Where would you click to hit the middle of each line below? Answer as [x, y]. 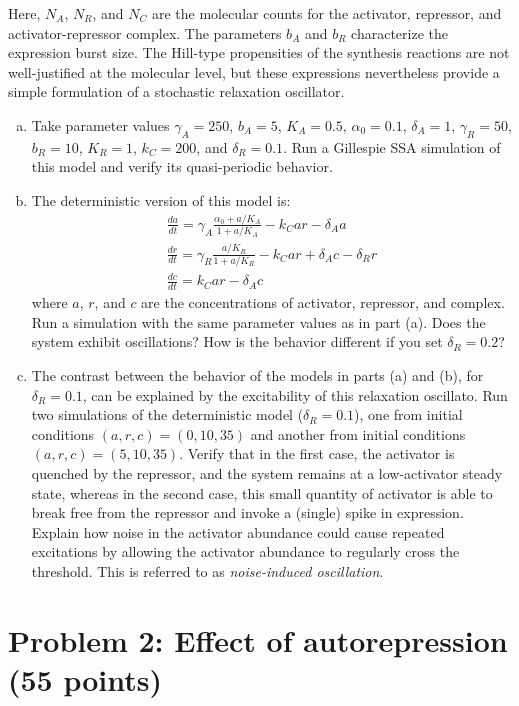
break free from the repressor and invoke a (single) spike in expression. [247, 512]
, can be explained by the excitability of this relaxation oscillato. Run [295, 394]
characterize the [399, 32]
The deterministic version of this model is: [161, 199]
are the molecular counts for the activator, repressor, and [326, 13]
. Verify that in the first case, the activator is [317, 453]
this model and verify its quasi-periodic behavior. [182, 166]
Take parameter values [100, 124]
